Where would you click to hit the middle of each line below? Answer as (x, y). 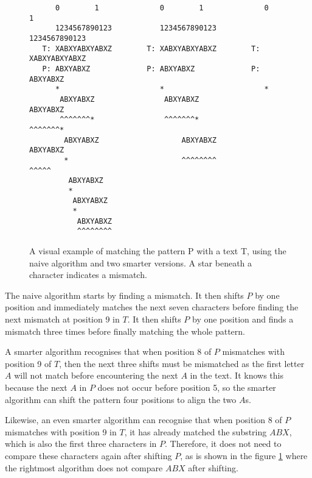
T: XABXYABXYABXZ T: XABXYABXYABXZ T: (151, 48)
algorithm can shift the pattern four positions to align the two (121, 399)
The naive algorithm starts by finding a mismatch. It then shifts (124, 295)
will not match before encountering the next (96, 375)
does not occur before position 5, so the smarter (187, 387)
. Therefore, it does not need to (223, 444)
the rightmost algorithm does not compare (84, 467)
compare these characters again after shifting (88, 455)
